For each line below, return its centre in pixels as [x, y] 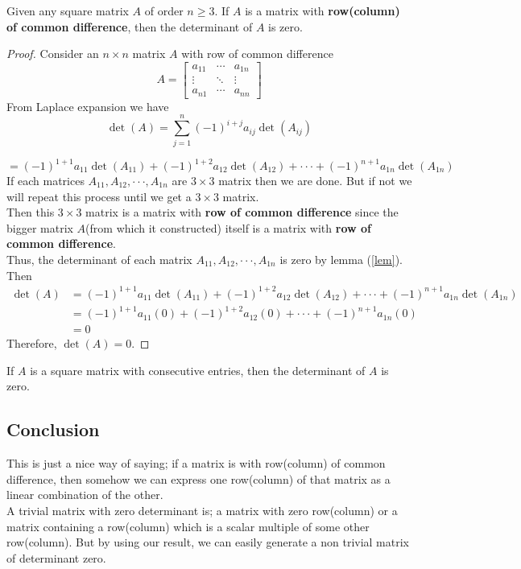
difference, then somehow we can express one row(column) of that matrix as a [198, 478]
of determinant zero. [56, 557]
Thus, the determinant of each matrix [99, 259]
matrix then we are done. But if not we [315, 180]
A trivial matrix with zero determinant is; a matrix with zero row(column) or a [202, 511]
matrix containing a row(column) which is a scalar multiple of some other [188, 526]
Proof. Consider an [53, 54]
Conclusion [53, 429]
